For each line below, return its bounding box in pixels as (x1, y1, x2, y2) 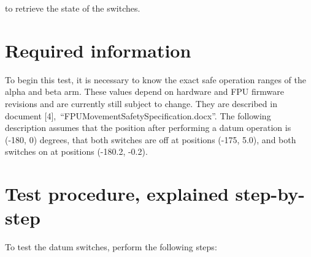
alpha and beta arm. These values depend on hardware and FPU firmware (5, 85, 284, 98)
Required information (5, 37, 191, 62)
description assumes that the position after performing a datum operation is (5, 121, 291, 134)
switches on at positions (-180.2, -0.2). (5, 145, 148, 158)
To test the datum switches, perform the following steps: (5, 240, 217, 253)
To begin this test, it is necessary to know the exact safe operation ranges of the (5, 73, 306, 86)
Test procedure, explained (5, 181, 229, 206)
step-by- (235, 181, 305, 206)
